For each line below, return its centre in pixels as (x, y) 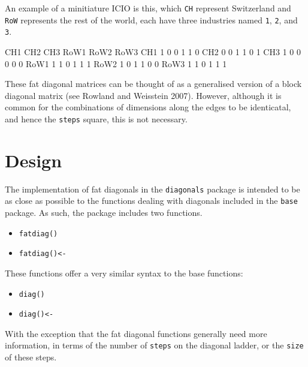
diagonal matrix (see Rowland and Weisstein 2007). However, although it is (143, 95)
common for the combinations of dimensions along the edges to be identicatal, (148, 107)
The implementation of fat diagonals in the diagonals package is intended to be (153, 189)
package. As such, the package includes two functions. (104, 213)
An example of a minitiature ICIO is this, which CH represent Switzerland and (148, 8)
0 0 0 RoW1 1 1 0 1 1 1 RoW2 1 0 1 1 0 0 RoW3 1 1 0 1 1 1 (116, 63)
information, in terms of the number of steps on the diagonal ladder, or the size (154, 345)
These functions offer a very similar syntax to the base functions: (124, 273)
